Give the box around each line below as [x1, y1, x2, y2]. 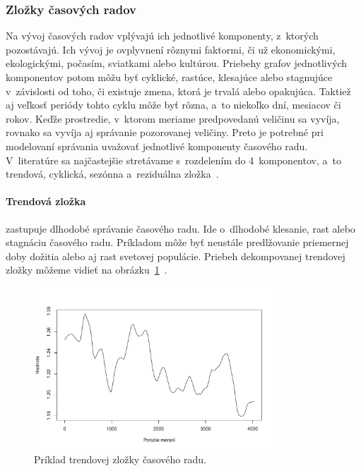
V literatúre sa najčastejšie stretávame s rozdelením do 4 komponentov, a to [6, 152, 341, 167]
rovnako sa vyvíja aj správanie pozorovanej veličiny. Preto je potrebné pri [6, 125, 324, 140]
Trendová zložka [6, 194, 86, 209]
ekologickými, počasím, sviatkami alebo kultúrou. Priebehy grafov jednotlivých [6, 56, 348, 71]
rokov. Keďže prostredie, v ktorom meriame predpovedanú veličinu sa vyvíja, [6, 111, 340, 126]
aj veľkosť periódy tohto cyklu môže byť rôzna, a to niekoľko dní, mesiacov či [6, 97, 341, 112]
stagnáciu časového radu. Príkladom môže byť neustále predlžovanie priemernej [6, 235, 349, 250]
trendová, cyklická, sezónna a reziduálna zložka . [6, 166, 219, 181]
